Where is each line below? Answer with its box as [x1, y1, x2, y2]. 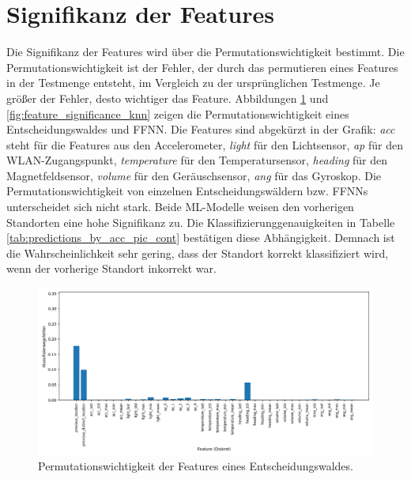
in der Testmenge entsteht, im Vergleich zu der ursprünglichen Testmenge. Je [6, 74, 380, 91]
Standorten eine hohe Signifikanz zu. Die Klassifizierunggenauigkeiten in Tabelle [6, 213, 395, 230]
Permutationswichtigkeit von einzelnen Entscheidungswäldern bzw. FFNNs [6, 183, 368, 199]
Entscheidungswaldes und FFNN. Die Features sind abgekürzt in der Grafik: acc [6, 121, 395, 138]
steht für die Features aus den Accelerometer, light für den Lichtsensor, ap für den [6, 136, 403, 153]
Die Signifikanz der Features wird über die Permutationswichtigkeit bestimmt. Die [6, 43, 405, 60]
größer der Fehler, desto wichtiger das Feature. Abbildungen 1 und [6, 89, 329, 106]
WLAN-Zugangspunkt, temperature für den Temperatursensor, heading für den [6, 152, 388, 168]
